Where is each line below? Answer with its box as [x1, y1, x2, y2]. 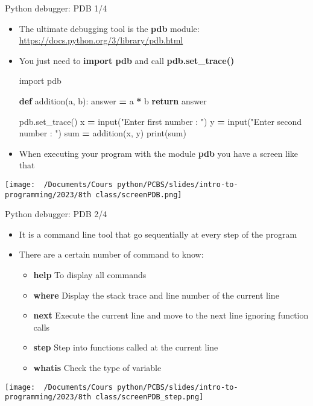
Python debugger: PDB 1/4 [5, 2, 107, 14]
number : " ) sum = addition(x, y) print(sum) [19, 127, 186, 139]
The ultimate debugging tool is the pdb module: [19, 22, 200, 34]
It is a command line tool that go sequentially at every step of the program [19, 227, 297, 240]
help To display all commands [33, 268, 147, 281]
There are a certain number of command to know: [19, 248, 204, 261]
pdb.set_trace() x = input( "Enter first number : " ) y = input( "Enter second [19, 115, 302, 127]
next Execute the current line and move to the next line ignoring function [33, 309, 309, 322]
